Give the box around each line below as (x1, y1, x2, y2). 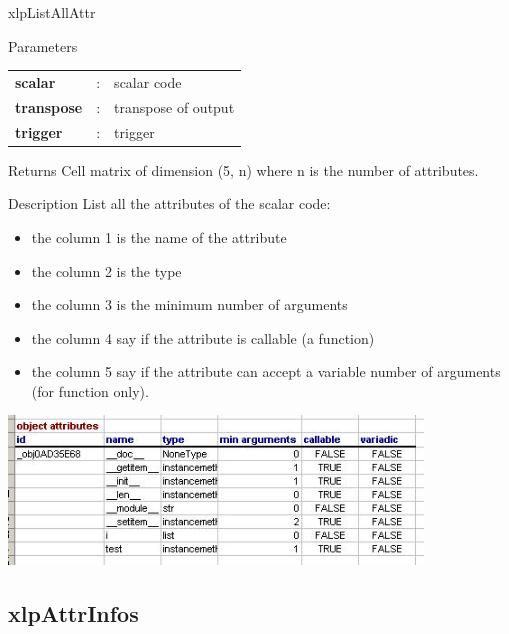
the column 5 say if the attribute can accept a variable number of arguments (31, 361, 501, 382)
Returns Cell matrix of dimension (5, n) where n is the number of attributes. (8, 159, 479, 180)
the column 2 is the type (31, 260, 182, 281)
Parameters (8, 35, 78, 56)
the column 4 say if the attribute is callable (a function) (31, 327, 375, 348)
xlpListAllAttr (8, 2, 96, 22)
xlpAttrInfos (8, 598, 139, 629)
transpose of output (114, 96, 235, 117)
